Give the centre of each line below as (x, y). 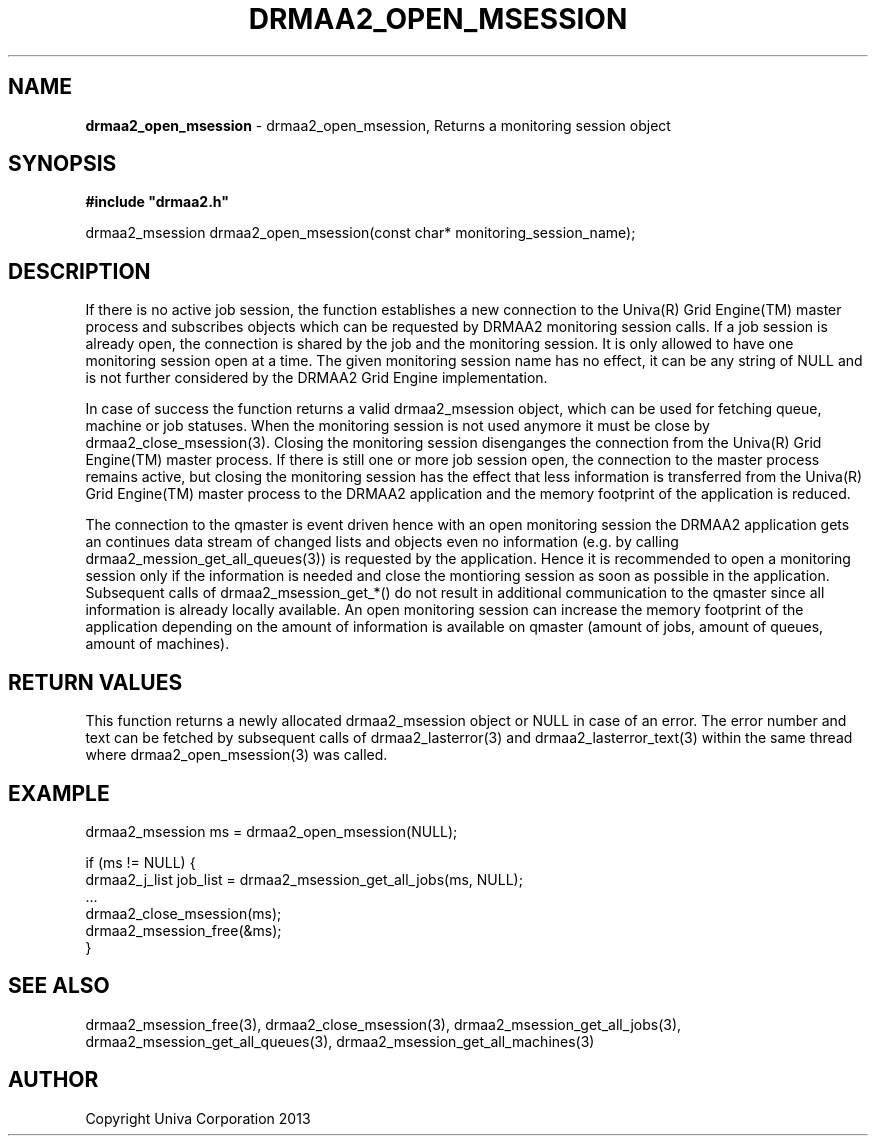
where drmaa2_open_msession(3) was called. (236, 755)
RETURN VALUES (95, 682)
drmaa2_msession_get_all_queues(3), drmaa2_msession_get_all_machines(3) (340, 1041)
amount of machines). (157, 644)
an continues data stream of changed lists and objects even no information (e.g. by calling (382, 542)
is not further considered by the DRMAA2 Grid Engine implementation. (316, 378)
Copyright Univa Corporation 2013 (198, 1118)
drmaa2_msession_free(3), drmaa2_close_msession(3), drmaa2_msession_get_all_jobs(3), (383, 1024)
